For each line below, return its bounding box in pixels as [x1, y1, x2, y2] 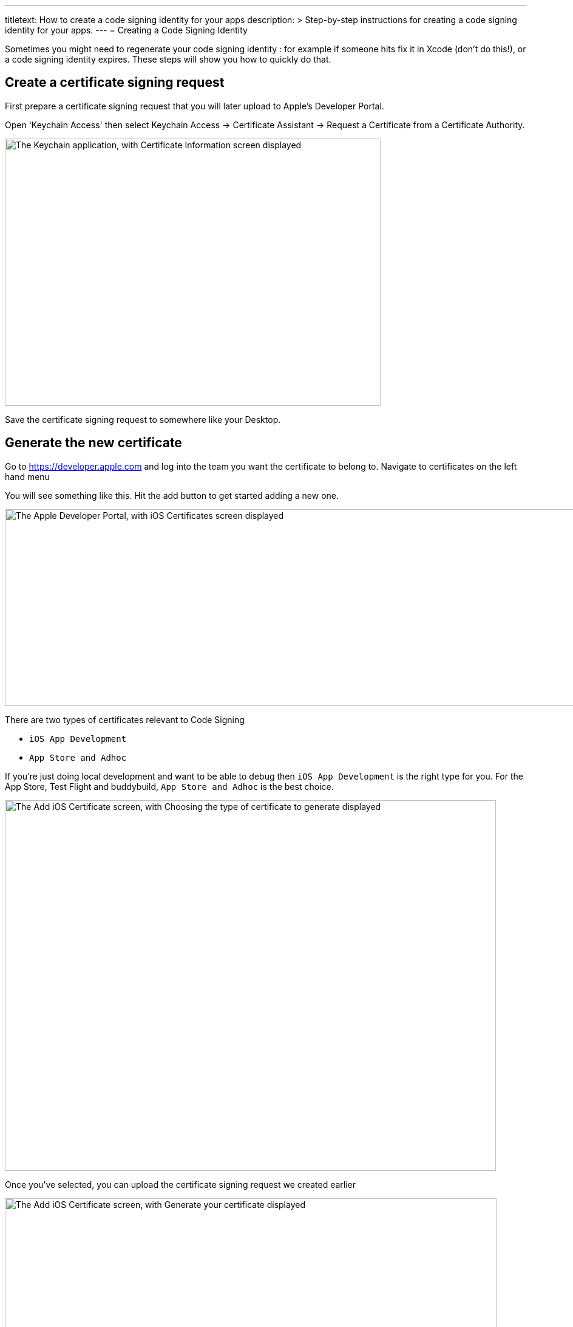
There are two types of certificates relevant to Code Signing [5, 714, 245, 725]
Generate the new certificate [5, 435, 182, 451]
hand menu [5, 471, 50, 482]
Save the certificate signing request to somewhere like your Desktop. [5, 414, 281, 425]
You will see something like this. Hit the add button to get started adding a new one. [5, 490, 339, 501]
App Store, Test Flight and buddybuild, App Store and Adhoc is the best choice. [5, 781, 334, 792]
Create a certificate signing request [5, 75, 225, 91]
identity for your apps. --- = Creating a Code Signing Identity [5, 25, 248, 35]
